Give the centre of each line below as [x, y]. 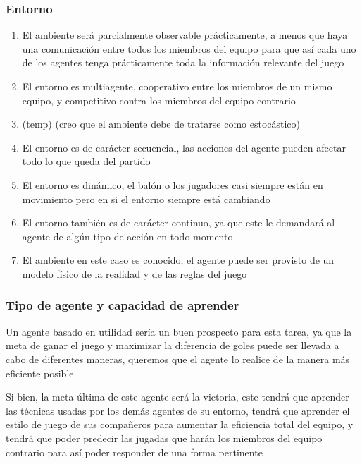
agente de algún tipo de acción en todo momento [127, 236]
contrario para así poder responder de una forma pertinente [134, 452]
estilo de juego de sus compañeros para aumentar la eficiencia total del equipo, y [180, 424]
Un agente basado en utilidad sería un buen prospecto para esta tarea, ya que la [179, 331]
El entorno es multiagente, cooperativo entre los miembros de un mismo [177, 86]
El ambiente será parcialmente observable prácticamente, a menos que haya [185, 35]
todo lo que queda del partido [86, 161]
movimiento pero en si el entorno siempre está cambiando [146, 199]
